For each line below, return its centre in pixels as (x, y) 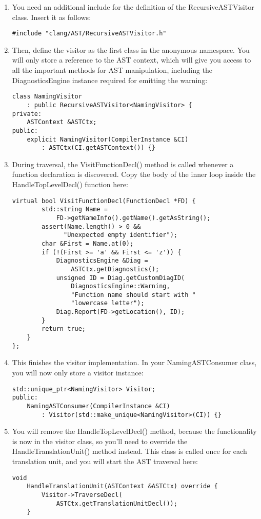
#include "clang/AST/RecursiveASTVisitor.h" (89, 34)
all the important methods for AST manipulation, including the (112, 70)
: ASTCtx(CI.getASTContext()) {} (98, 148)
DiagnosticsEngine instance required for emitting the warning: (110, 80)
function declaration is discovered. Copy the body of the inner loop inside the (134, 174)
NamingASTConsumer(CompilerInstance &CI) (98, 406)
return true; (64, 329)
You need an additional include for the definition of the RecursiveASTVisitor (133, 7)
